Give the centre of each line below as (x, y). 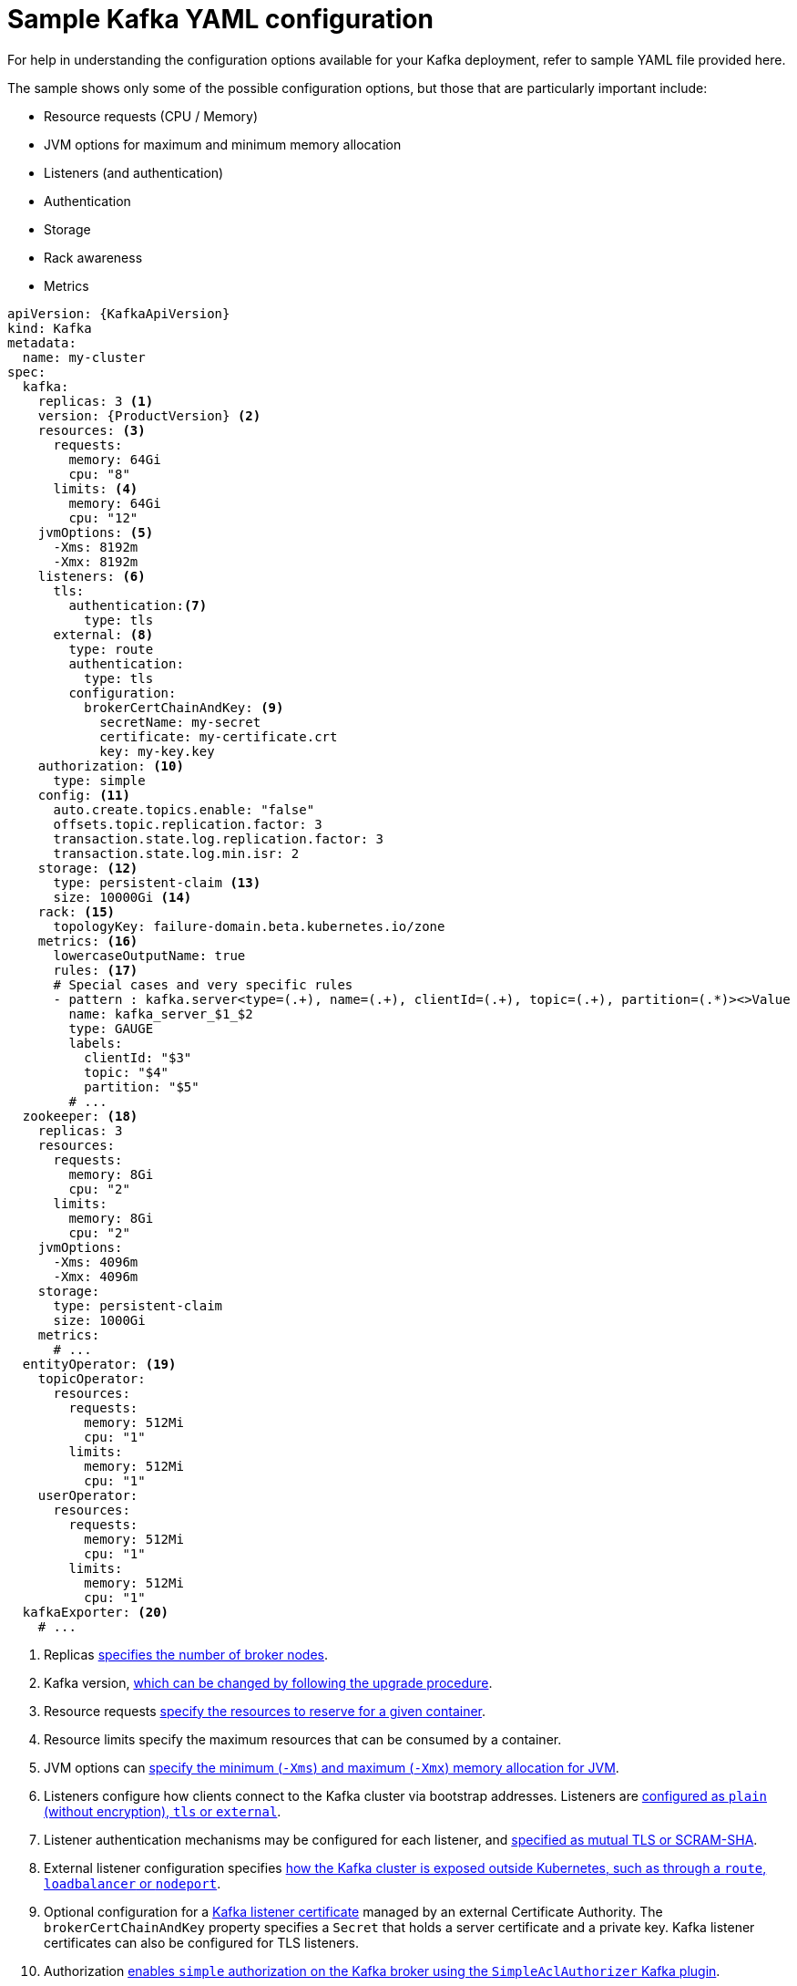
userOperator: (88, 1495)
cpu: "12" (103, 517)
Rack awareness (93, 257)
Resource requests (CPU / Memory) (151, 116)
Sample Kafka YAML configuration (220, 19)
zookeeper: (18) (80, 1116)
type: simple (99, 780)
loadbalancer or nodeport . (133, 1883)
